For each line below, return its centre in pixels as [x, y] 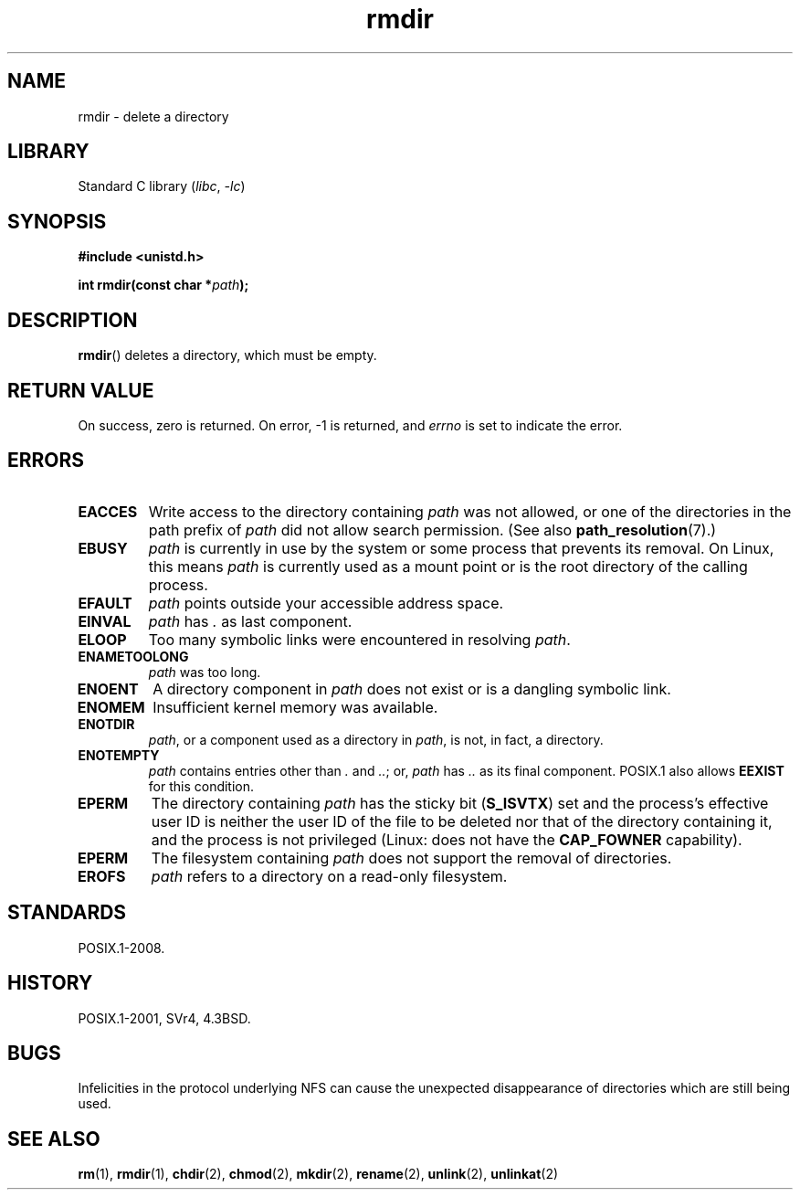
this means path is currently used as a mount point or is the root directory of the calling [448, 566]
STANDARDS [67, 913]
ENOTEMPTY [119, 755]
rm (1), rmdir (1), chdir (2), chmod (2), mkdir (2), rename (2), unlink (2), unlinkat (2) [318, 1174]
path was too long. [205, 672]
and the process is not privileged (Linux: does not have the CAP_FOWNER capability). [447, 839]
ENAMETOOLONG [133, 656]
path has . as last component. [250, 621]
